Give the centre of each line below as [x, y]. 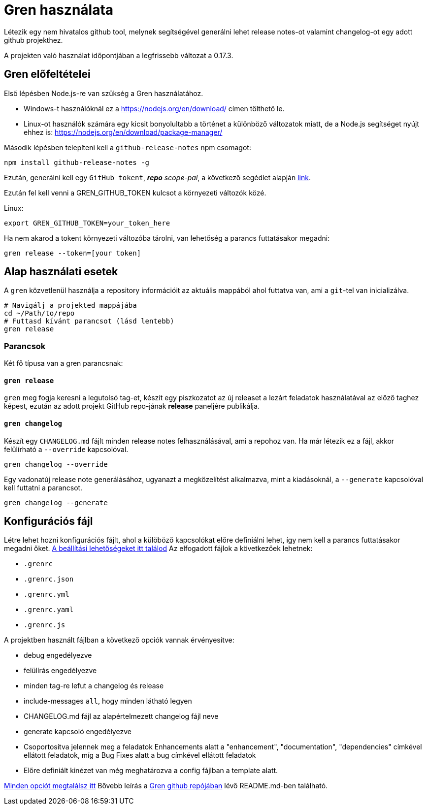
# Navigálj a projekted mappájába [70, 306]
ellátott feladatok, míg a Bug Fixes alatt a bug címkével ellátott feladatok [140, 755]
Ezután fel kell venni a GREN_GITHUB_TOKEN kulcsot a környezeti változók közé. [135, 193]
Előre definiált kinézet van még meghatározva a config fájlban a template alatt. [151, 771]
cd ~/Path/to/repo [39, 313]
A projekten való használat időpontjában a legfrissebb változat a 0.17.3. [119, 55]
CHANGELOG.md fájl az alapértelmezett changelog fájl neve [121, 716]
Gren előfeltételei [47, 74]
